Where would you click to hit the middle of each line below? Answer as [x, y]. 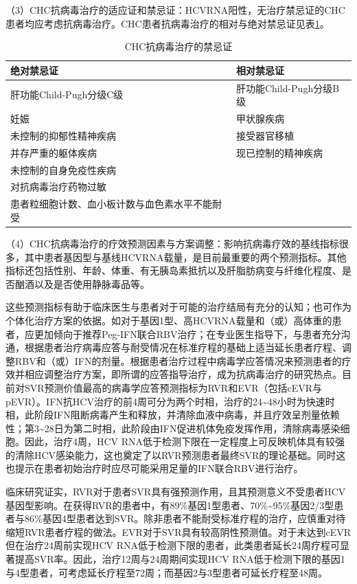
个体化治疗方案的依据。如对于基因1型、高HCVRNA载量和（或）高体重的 [169, 320]
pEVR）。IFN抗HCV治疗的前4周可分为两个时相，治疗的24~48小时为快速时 [170, 401]
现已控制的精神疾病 [279, 152]
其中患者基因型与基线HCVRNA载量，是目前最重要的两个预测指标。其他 [185, 257]
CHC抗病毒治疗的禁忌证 [178, 46]
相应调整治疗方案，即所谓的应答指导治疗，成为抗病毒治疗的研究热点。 [183, 374]
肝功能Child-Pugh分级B [288, 88]
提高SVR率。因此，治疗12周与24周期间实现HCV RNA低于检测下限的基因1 [180, 559]
